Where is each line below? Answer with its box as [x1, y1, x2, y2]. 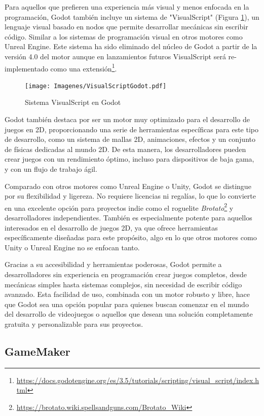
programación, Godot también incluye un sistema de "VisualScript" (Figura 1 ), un [5, 11, 259, 22]
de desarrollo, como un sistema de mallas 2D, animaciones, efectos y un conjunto [5, 134, 255, 144]
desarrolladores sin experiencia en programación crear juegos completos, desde [5, 269, 247, 280]
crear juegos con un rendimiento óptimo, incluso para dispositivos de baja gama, [5, 154, 254, 164]
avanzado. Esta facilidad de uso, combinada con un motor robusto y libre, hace [5, 289, 250, 299]
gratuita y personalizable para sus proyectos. [5, 319, 143, 329]
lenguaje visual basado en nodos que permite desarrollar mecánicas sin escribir [5, 21, 248, 32]
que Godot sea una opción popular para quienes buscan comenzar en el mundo [5, 298, 249, 309]
